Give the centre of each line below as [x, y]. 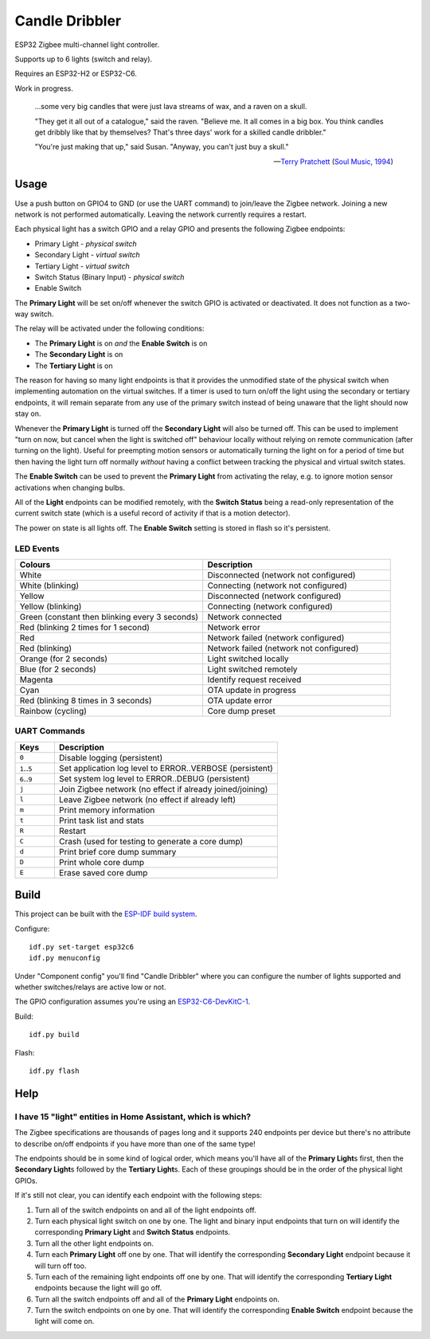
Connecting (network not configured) [278, 585]
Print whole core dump [102, 862]
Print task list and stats [102, 820]
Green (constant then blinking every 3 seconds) [109, 617]
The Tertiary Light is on [74, 366]
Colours [35, 564]
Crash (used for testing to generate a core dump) [151, 841]
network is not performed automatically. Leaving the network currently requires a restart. [160, 214]
